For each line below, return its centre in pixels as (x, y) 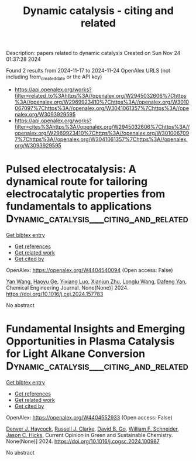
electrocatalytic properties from (86, 194)
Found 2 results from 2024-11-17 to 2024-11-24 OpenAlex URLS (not (88, 71)
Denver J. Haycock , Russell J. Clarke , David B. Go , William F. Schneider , (93, 429)
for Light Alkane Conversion (75, 354)
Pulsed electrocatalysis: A (71, 169)
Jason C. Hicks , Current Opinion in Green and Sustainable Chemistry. (90, 435)
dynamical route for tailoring (77, 182)
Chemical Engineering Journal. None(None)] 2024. (67, 287)
